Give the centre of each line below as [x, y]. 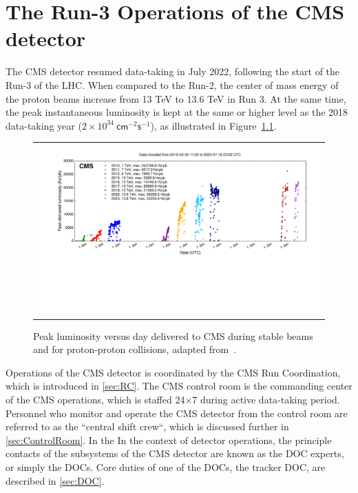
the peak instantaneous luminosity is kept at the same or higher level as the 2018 [177, 112]
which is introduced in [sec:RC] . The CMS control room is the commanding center [179, 386]
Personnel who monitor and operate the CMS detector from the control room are [177, 413]
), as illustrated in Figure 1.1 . [213, 125]
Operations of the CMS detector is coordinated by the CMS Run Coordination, [173, 372]
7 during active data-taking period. [266, 399]
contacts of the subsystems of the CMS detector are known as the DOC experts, [175, 453]
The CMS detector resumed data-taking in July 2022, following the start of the [173, 71]
